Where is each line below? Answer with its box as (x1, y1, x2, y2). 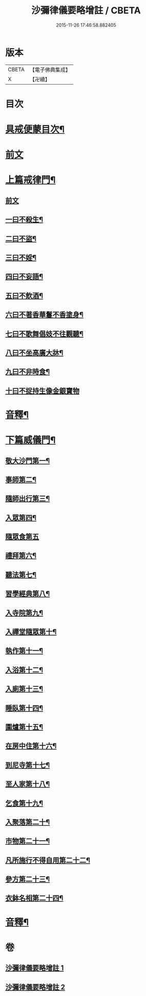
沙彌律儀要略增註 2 (5, 983, 66, 991)
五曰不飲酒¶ (5, 291, 44, 300)
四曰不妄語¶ (5, 272, 44, 281)
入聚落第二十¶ (5, 818, 50, 826)
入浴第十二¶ (5, 665, 44, 674)
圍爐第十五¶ (5, 722, 44, 731)
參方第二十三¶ (5, 875, 50, 884)
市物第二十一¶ (5, 837, 50, 846)
